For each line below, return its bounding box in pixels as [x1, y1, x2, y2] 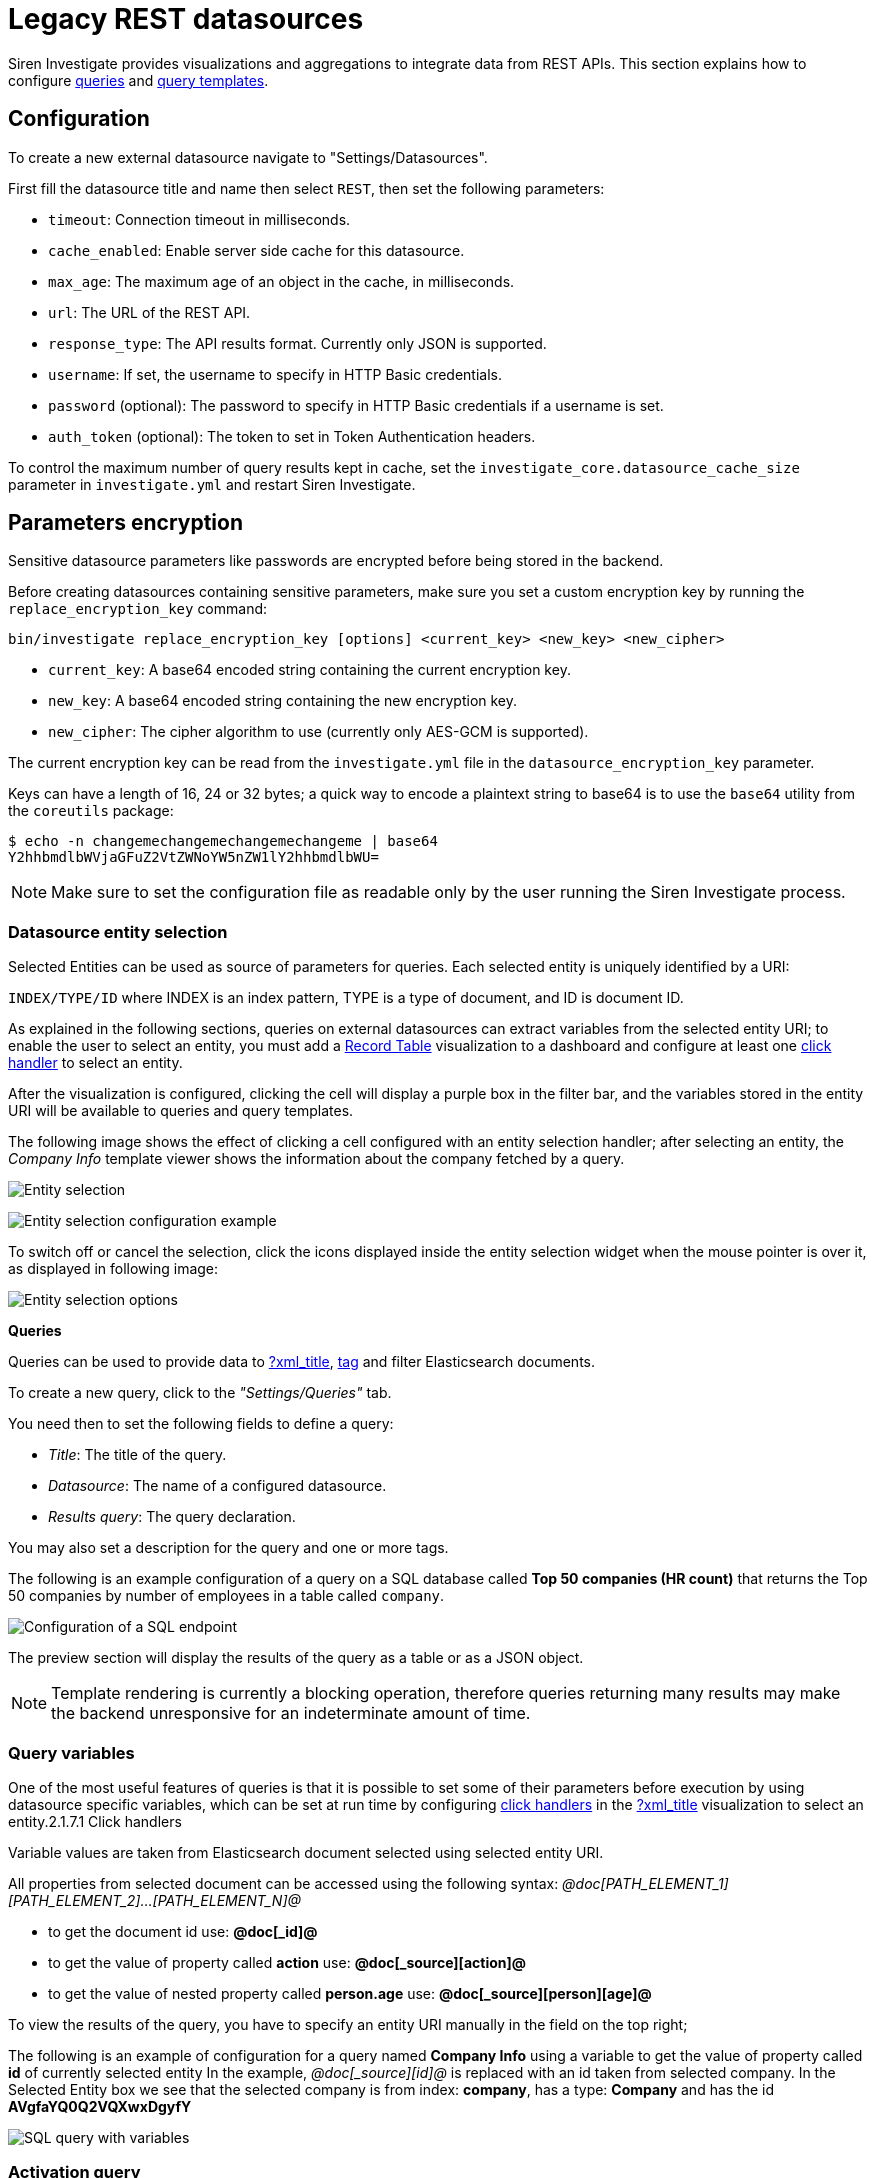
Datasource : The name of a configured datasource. [48, 1477, 387, 1495]
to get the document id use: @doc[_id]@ [48, 1922, 318, 1940]
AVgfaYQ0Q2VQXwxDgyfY [8, 2097, 192, 2115]
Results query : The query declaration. [48, 1508, 296, 1526]
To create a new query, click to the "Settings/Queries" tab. [8, 1384, 392, 1402]
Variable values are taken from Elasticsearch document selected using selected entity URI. [8, 1843, 604, 1861]
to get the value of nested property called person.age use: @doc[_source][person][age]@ [48, 1984, 652, 2002]
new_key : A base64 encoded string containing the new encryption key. [48, 692, 518, 710]
